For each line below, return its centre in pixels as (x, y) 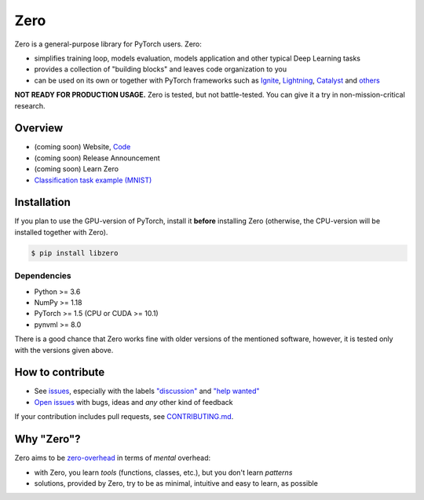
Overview (39, 129)
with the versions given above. (64, 350)
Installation (42, 202)
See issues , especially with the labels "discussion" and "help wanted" (147, 391)
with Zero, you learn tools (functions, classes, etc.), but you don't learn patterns (163, 472)
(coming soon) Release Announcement (97, 158)
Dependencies (43, 276)
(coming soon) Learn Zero (77, 169)
